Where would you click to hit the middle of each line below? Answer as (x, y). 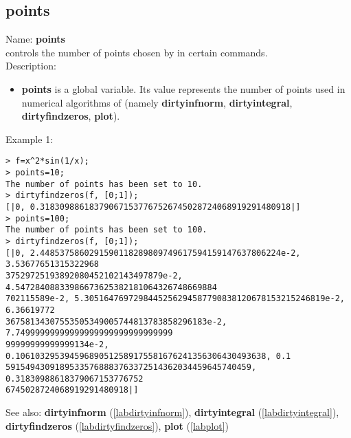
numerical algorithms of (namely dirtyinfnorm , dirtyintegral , (157, 102)
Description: (31, 66)
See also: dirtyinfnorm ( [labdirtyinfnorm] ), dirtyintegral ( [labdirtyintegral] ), (172, 412)
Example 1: (30, 139)
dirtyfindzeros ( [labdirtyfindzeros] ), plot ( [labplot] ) (117, 425)
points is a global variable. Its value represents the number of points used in (183, 88)
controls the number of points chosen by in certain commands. (137, 52)
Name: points (35, 39)
